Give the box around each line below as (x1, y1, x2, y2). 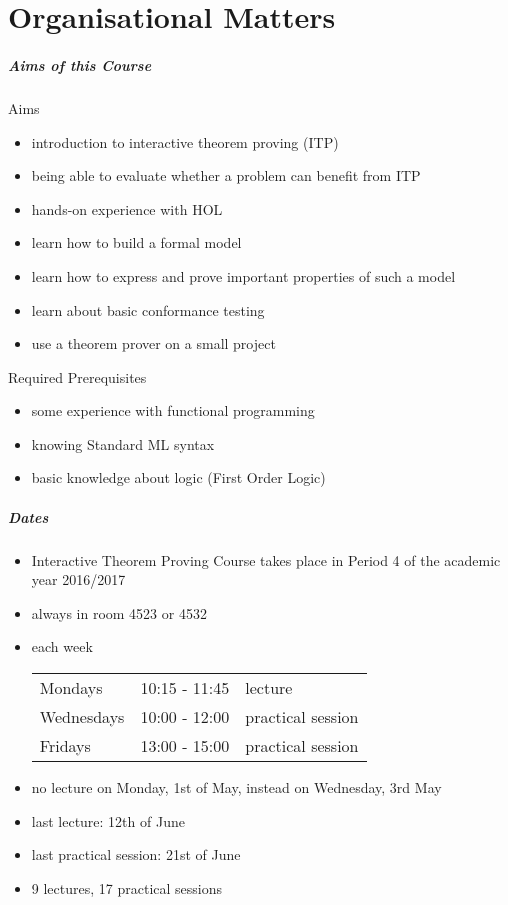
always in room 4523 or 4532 (31, 602, 207, 623)
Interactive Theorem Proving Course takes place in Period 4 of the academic (31, 549, 501, 570)
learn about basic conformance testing (31, 299, 265, 320)
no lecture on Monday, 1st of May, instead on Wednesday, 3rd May (31, 777, 442, 797)
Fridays (39, 734, 91, 757)
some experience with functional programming (31, 400, 315, 421)
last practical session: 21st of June (31, 844, 241, 865)
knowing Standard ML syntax (31, 433, 215, 454)
